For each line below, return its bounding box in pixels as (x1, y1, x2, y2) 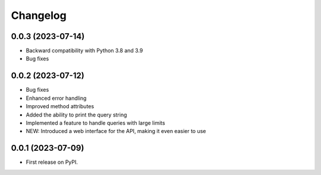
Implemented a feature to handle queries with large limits (26, 119, 166, 127)
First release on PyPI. (26, 158, 78, 166)
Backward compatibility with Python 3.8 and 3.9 (26, 47, 143, 54)
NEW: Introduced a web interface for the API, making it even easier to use (26, 128, 206, 135)
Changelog (11, 9, 67, 22)
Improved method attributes (26, 103, 95, 110)
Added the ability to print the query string (26, 111, 127, 118)
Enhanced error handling (26, 95, 87, 102)
